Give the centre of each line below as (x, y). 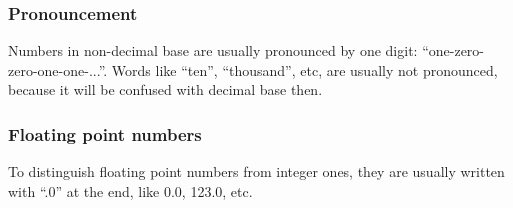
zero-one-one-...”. (58, 69)
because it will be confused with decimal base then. (165, 89)
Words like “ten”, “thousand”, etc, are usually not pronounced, (304, 69)
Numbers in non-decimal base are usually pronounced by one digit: (213, 50)
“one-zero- (453, 50)
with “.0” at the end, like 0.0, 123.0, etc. (130, 190)
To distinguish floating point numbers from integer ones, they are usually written (256, 171)
